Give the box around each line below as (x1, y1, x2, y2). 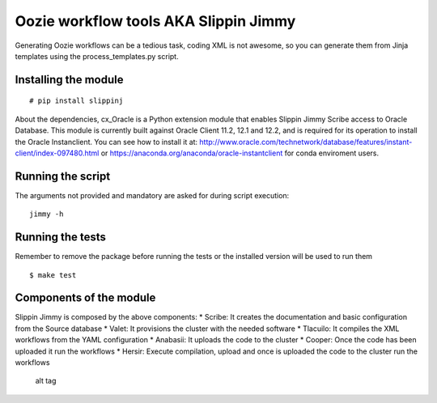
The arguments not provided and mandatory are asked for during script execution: (15, 190, 290, 200)
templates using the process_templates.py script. (15, 51, 179, 61)
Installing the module (15, 73, 124, 87)
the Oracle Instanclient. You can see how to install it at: (15, 137, 198, 146)
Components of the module (15, 291, 156, 305)
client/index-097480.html (15, 148, 100, 158)
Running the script (15, 169, 111, 183)
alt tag (35, 376, 57, 386)
